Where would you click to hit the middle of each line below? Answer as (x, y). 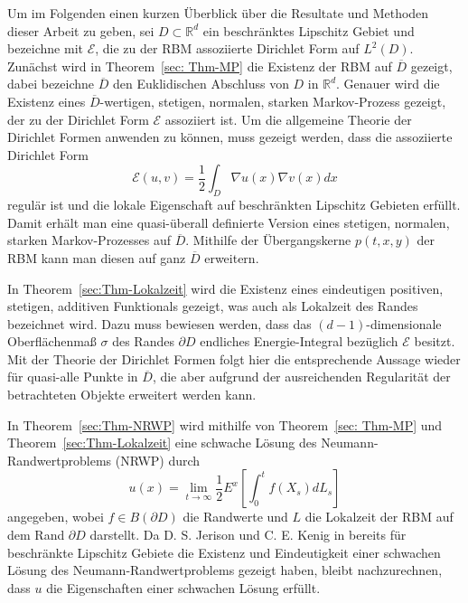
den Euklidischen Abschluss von (201, 84)
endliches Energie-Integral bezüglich (299, 341)
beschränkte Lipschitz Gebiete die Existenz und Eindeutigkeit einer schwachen (224, 552)
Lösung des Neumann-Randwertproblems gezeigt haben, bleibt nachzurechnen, (225, 570)
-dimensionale (404, 323)
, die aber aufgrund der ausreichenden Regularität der (301, 377)
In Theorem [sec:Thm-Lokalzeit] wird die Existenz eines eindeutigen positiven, (225, 288)
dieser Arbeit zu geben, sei (81, 30)
